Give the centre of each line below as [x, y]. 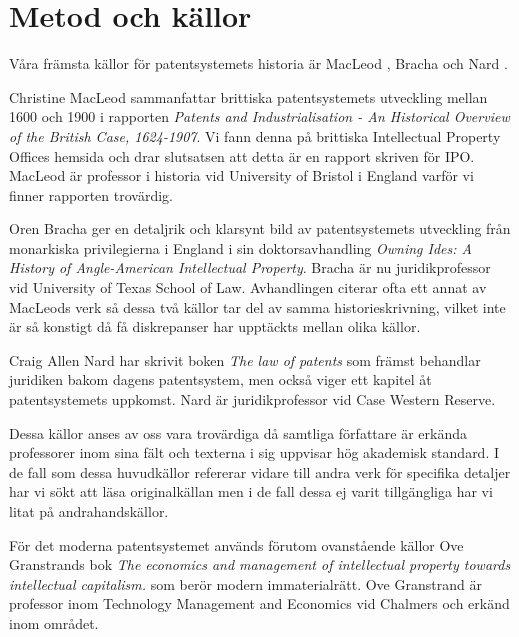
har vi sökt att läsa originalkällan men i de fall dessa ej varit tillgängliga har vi [251, 491]
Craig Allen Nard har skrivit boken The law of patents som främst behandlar [245, 359]
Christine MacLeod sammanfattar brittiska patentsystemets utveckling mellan [248, 96]
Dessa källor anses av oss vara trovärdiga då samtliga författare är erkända [238, 432]
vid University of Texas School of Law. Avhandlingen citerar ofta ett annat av [248, 287]
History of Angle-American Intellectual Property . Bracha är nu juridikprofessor [250, 267]
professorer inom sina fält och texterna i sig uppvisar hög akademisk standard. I [254, 452]
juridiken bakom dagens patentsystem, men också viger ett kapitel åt [220, 379]
